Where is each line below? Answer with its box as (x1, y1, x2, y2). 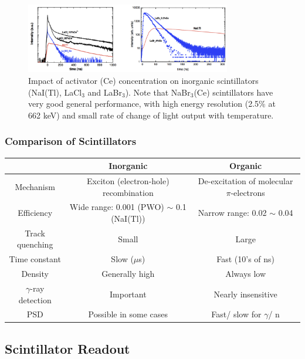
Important (109, 287, 147, 300)
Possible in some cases (88, 308, 168, 320)
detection (18, 293, 52, 306)
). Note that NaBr (125, 86, 191, 98)
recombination (102, 186, 154, 198)
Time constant (9, 253, 61, 265)
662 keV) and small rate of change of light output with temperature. (28, 109, 274, 121)
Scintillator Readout (5, 339, 130, 357)
